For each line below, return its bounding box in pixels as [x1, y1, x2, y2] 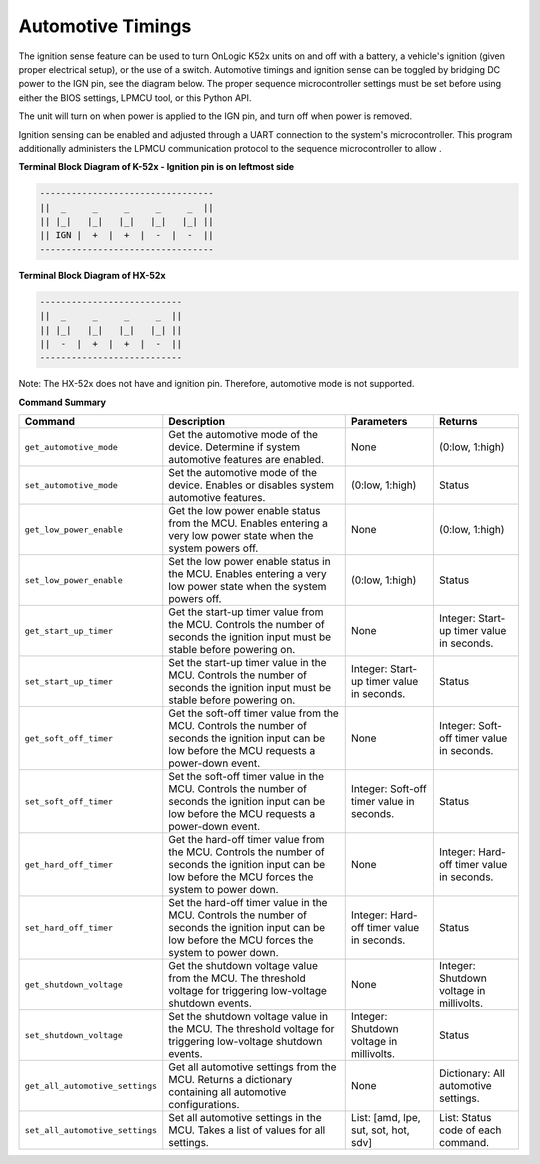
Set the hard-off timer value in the [168, 896, 328, 910]
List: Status [438, 1111, 492, 1125]
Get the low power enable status [168, 504, 321, 518]
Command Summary [18, 396, 107, 408]
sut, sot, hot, [350, 1123, 410, 1137]
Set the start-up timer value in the [168, 656, 327, 670]
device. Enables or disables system [168, 478, 335, 492]
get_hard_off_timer [24, 859, 114, 870]
